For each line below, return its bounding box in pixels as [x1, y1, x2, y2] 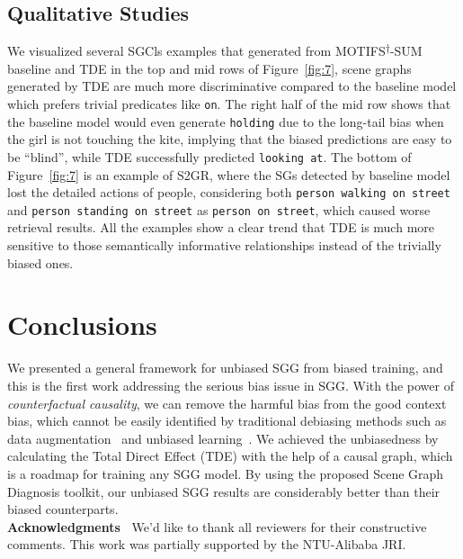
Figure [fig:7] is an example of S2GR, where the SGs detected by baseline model [7, 165, 450, 184]
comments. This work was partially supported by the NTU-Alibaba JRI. [7, 535, 406, 554]
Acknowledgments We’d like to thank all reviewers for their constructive [7, 517, 427, 536]
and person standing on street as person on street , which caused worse [7, 200, 431, 219]
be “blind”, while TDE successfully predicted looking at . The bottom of [7, 147, 412, 166]
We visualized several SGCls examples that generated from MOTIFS [7, 41, 386, 60]
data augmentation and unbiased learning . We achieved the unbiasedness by [7, 428, 439, 447]
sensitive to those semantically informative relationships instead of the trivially [7, 236, 441, 255]
